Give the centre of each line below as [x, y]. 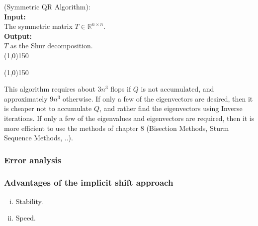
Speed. [26, 218]
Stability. [29, 201]
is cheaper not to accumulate [48, 108]
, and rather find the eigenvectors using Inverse [171, 108]
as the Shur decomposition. [51, 46]
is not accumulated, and [177, 89]
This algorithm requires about [50, 89]
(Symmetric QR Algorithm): [47, 6]
